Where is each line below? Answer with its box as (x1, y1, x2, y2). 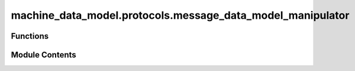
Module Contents (11, 50, 76, 60)
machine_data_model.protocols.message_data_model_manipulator (11, 9, 350, 22)
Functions (11, 31, 49, 41)
